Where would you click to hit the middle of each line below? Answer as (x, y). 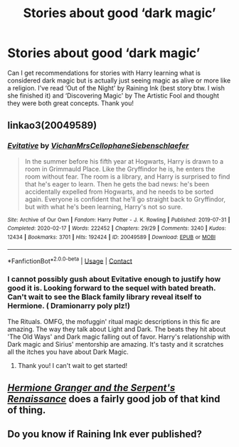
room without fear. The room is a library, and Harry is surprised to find (127, 177)
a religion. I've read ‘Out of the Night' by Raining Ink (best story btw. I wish (116, 88)
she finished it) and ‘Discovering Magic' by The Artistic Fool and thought (113, 95)
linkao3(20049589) (52, 126)
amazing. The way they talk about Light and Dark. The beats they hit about (117, 329)
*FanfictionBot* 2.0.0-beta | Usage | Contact (70, 260)
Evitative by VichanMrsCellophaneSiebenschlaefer (98, 146)
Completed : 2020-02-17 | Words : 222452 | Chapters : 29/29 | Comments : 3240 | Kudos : (117, 228)
